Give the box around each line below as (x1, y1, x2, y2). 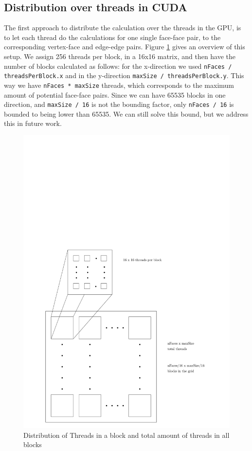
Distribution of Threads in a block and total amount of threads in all (23, 430, 230, 440)
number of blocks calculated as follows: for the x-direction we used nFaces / (4, 61, 232, 71)
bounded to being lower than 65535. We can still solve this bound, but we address (4, 108, 249, 119)
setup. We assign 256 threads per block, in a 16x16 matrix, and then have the (4, 51, 236, 61)
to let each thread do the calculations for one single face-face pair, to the (4, 32, 221, 42)
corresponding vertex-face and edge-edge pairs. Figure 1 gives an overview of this (4, 41, 245, 52)
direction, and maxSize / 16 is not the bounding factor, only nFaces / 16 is (4, 99, 234, 109)
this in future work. (4, 118, 62, 128)
